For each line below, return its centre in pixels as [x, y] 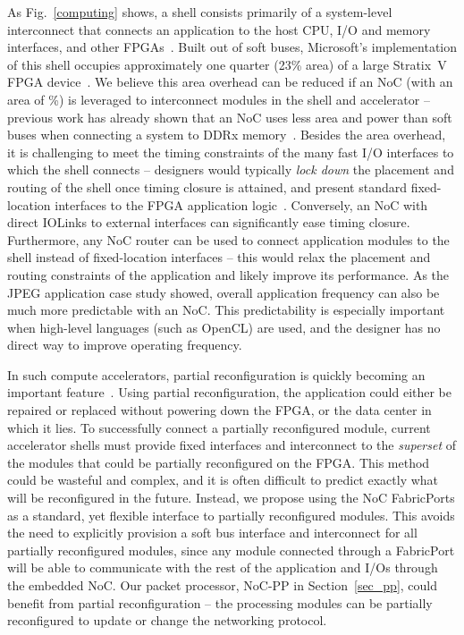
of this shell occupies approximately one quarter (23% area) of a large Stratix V [227, 64]
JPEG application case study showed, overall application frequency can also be [224, 292]
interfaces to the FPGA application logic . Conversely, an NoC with [241, 204]
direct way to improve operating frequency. [125, 345]
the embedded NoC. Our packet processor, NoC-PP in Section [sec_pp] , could [223, 585]
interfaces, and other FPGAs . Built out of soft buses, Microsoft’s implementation [232, 47]
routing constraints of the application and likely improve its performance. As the [228, 274]
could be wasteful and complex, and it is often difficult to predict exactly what [223, 480]
